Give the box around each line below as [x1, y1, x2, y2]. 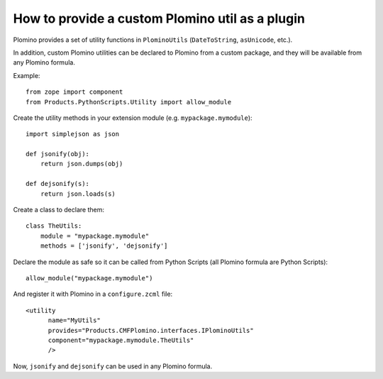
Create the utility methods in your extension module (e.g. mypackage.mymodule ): [13, 114, 252, 122]
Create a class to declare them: [13, 206, 104, 214]
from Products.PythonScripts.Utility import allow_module [26, 98, 232, 106]
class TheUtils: [26, 222, 82, 230]
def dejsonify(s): [26, 180, 90, 188]
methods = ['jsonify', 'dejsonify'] [40, 242, 168, 250]
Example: [13, 71, 40, 79]
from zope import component [26, 88, 123, 96]
